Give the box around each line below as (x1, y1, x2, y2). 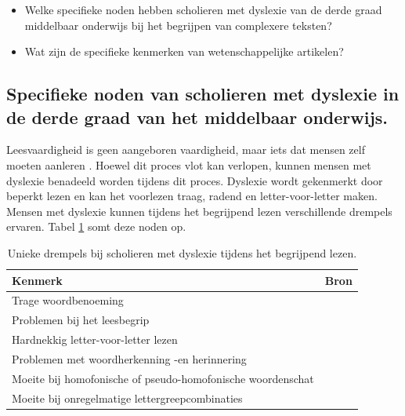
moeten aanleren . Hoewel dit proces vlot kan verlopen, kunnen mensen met (6, 156, 371, 173)
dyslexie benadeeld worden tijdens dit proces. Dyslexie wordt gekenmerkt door (6, 172, 383, 188)
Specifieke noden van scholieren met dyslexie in (6, 82, 400, 106)
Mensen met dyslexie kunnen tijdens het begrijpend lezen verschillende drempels (6, 203, 392, 219)
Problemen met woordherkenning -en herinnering (12, 350, 247, 367)
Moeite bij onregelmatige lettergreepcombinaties (12, 389, 243, 406)
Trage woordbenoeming (12, 292, 124, 308)
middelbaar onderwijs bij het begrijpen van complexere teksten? (24, 16, 332, 33)
